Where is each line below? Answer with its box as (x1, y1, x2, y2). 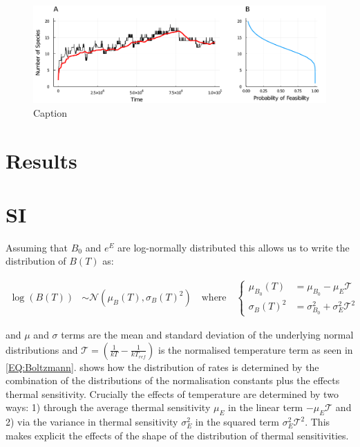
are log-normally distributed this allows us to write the (117, 240, 350, 254)
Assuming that (6, 240, 68, 254)
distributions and (6, 342, 78, 356)
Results (6, 146, 77, 174)
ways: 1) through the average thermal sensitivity (6, 400, 211, 415)
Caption (33, 105, 68, 120)
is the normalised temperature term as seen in (158, 342, 353, 356)
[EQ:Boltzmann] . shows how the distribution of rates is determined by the (6, 359, 319, 374)
